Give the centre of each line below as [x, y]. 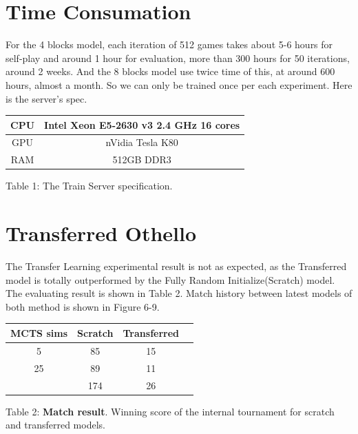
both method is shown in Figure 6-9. [83, 306]
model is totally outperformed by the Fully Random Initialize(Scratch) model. [170, 279]
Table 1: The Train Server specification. [89, 186]
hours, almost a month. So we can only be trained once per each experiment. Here [179, 84]
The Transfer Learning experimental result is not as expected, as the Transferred [176, 266]
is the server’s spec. [46, 98]
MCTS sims [39, 332]
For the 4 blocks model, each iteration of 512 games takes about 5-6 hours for [169, 44]
